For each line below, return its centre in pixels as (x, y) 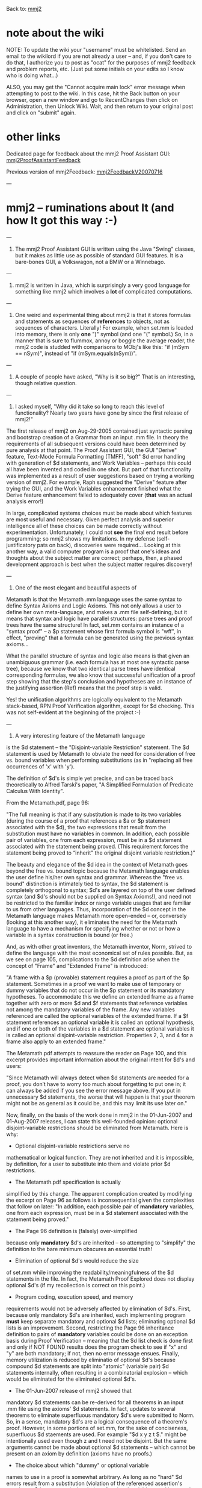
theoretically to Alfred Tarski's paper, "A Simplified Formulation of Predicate (100, 784)
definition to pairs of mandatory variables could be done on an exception (97, 1334)
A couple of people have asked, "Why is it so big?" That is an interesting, (105, 377)
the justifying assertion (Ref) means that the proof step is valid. (84, 688)
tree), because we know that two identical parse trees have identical (91, 668)
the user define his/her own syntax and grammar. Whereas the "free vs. (95, 877)
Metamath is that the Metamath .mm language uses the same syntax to (94, 599)
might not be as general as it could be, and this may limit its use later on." (97, 1103)
